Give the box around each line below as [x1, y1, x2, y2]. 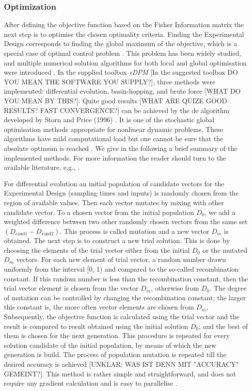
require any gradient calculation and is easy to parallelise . [4, 378, 177, 388]
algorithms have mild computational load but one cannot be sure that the [4, 133, 223, 144]
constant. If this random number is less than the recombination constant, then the [4, 273, 248, 283]
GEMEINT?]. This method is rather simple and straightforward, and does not [4, 368, 236, 378]
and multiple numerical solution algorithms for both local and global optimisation [4, 57, 247, 67]
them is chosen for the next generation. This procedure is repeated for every [4, 330, 230, 341]
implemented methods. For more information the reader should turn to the [4, 152, 226, 163]
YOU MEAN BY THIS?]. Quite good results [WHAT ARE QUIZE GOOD [4, 95, 227, 105]
